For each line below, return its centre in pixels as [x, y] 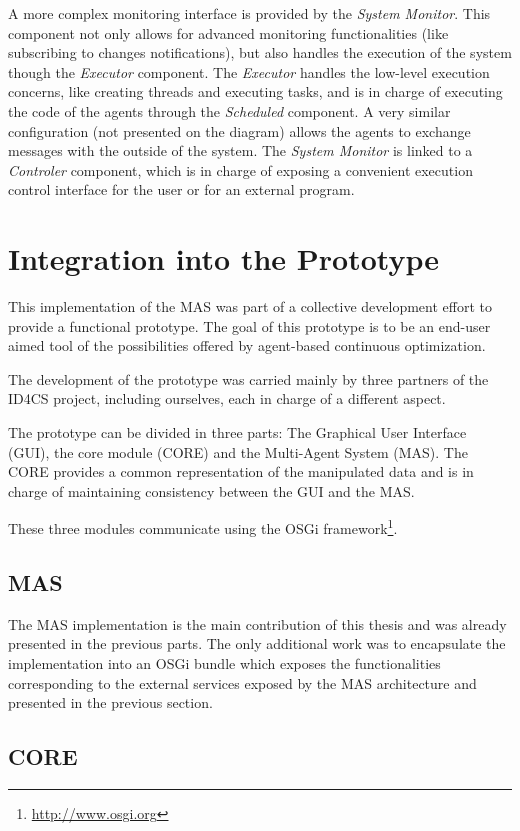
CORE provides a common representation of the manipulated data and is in [241, 471]
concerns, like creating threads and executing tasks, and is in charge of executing [255, 91]
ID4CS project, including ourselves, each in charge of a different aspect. [227, 398]
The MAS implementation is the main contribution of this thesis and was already [257, 623]
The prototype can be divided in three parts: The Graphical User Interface [237, 432]
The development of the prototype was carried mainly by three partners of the [248, 378]
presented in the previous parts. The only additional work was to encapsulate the [257, 643]
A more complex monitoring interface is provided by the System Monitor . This [249, 13]
